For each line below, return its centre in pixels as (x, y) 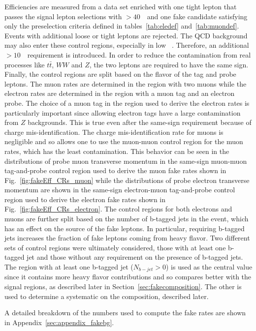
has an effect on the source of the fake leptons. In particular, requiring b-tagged (125, 228)
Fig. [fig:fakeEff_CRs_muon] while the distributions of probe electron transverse (127, 180)
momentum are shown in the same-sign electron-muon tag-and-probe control (120, 190)
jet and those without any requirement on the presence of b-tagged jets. (135, 257)
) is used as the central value (209, 267)
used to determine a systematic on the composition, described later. (107, 296)
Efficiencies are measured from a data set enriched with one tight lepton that (121, 6)
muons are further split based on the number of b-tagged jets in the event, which (127, 219)
